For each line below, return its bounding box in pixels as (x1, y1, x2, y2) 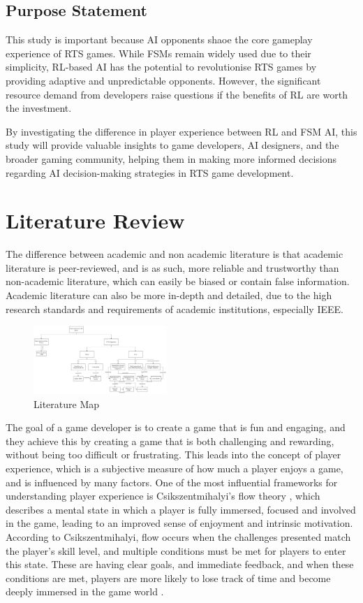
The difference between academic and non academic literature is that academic (6, 247, 343, 261)
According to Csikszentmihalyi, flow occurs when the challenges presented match (6, 529, 351, 544)
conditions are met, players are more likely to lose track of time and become (6, 570, 331, 585)
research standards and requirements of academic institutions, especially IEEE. (6, 301, 343, 316)
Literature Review (6, 206, 185, 235)
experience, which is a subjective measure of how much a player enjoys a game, (6, 461, 343, 476)
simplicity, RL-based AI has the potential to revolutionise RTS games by (6, 59, 317, 74)
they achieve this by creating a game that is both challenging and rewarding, (6, 433, 334, 448)
